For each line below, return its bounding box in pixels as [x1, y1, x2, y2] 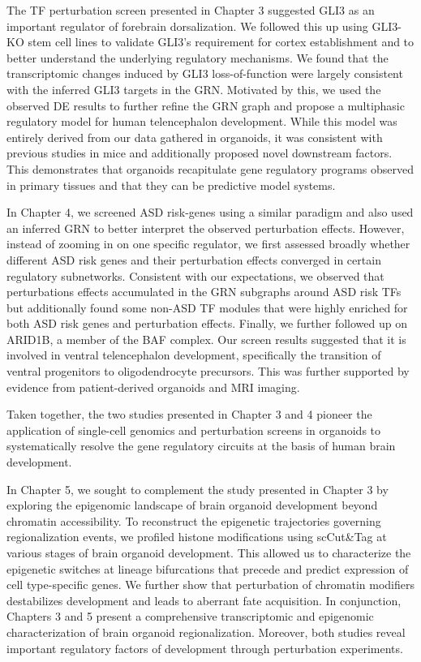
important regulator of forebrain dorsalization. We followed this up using [6, 17, 368, 34]
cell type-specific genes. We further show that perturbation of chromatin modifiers [6, 576, 415, 593]
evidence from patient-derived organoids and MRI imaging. [6, 378, 300, 395]
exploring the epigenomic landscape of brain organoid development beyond [6, 496, 378, 514]
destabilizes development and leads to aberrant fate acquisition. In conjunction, [6, 591, 402, 608]
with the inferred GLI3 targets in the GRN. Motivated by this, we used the [6, 80, 381, 97]
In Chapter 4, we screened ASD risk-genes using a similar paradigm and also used [6, 204, 414, 221]
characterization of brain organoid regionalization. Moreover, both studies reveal [6, 623, 406, 640]
